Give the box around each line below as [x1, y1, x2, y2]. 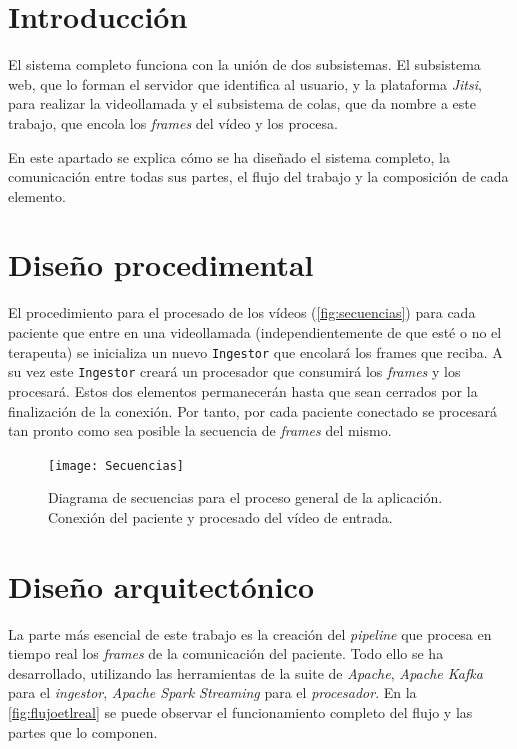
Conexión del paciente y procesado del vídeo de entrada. [48, 506, 393, 527]
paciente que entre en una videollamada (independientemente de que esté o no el [8, 322, 502, 342]
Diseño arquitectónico [8, 565, 314, 606]
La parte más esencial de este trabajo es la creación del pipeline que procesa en [8, 623, 492, 644]
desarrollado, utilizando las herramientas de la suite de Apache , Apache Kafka [8, 662, 483, 683]
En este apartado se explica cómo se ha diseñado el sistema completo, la [8, 146, 451, 167]
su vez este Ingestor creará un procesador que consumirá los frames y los [8, 361, 461, 382]
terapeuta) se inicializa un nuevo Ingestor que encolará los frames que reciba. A [8, 341, 503, 362]
